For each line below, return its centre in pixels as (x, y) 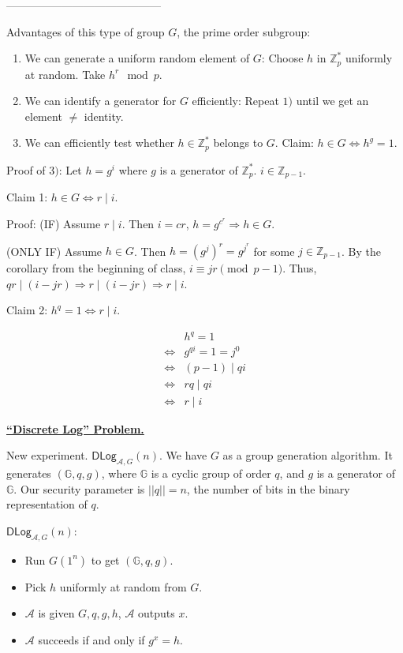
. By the (361, 251)
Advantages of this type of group (86, 31)
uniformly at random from (123, 586)
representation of (47, 504)
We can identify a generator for (101, 101)
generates (29, 473)
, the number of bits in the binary (268, 488)
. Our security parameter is (79, 488)
